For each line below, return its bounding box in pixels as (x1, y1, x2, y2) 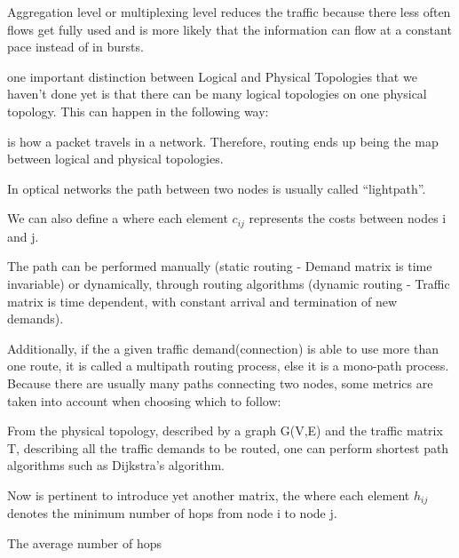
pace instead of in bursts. (7, 37, 144, 56)
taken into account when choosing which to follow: (7, 391, 281, 410)
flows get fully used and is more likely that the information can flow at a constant (7, 20, 452, 38)
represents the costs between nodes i (249, 209, 447, 227)
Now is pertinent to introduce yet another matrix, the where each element (7, 485, 410, 504)
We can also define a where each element (7, 209, 228, 227)
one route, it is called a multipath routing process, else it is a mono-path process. (7, 356, 449, 375)
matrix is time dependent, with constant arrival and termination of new (7, 291, 397, 310)
